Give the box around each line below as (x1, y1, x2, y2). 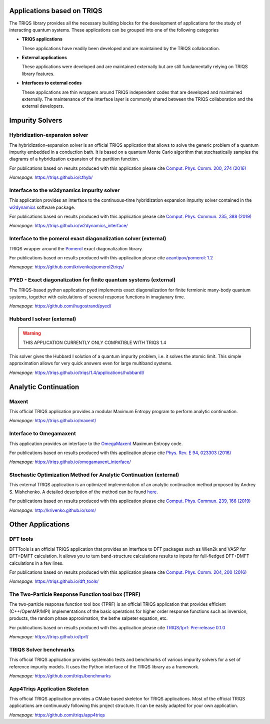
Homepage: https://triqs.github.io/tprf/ (9, 634, 88, 640)
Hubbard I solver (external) (9, 315, 76, 322)
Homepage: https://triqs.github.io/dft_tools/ (9, 578, 99, 584)
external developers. (21, 103, 64, 109)
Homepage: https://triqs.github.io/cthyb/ (9, 174, 93, 180)
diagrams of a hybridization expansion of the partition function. (9, 156, 139, 162)
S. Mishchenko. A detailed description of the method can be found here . (9, 489, 158, 495)
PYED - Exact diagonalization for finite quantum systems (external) (9, 276, 176, 283)
